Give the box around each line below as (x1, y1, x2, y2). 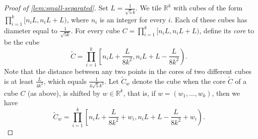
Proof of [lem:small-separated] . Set (4, 2, 109, 12)
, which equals (43, 75, 87, 86)
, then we (212, 87, 240, 98)
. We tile (135, 2, 162, 12)
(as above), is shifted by (27, 87, 100, 98)
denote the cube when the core (132, 75, 226, 86)
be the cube (4, 37, 40, 47)
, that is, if (123, 87, 156, 98)
